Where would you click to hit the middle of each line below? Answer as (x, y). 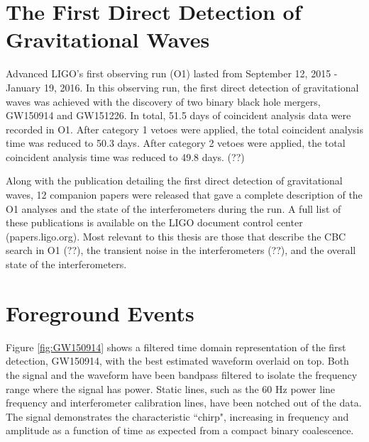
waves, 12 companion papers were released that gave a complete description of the (184, 195)
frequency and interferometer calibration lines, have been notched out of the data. (184, 403)
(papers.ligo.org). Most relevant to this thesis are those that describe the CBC (176, 236)
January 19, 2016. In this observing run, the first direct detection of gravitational (182, 87)
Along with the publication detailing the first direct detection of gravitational (174, 181)
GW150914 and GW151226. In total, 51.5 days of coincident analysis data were (178, 115)
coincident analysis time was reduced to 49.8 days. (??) (125, 156)
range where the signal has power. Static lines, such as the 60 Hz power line (171, 388)
